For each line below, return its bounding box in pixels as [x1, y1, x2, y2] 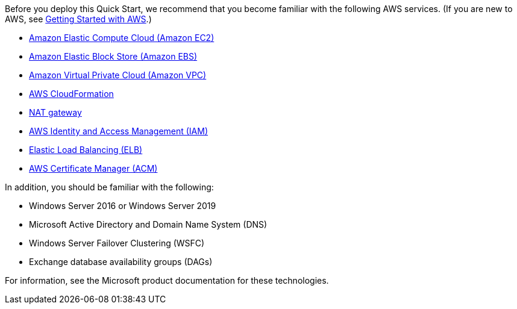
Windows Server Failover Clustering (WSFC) [29, 238, 205, 248]
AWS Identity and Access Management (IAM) [29, 126, 208, 136]
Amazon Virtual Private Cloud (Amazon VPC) [29, 70, 207, 80]
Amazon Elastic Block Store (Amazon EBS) [29, 51, 198, 61]
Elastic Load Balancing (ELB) [29, 145, 143, 155]
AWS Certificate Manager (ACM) [29, 163, 158, 173]
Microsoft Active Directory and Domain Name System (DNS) [29, 219, 268, 229]
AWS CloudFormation [29, 89, 114, 99]
